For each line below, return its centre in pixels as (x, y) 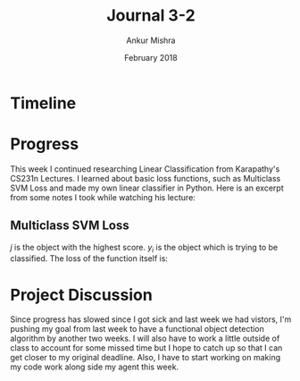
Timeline (43, 103)
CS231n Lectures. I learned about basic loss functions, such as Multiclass (146, 178)
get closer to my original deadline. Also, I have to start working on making (145, 358)
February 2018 (151, 57)
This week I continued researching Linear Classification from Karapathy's (145, 169)
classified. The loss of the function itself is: (89, 258)
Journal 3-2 (151, 16)
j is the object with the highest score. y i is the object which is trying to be (144, 248)
